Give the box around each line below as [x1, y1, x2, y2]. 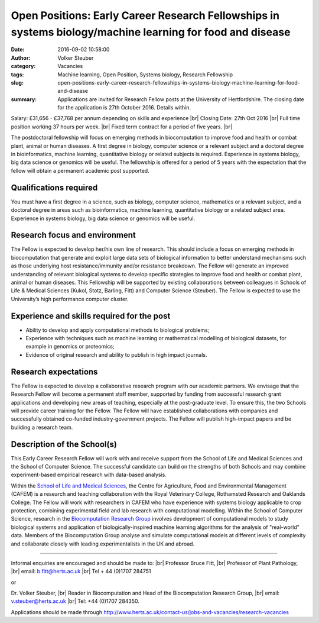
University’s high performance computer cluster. [11, 295, 129, 302]
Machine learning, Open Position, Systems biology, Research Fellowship [57, 71, 233, 78]
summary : [11, 95, 37, 103]
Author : [11, 54, 31, 62]
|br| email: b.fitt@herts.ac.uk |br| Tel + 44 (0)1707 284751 [11, 568, 151, 575]
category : [11, 63, 36, 70]
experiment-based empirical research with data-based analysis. [11, 471, 167, 479]
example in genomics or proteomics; [25, 343, 115, 350]
